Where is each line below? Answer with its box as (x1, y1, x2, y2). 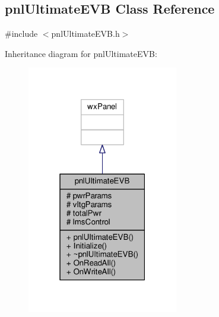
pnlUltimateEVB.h (51, 27, 120, 40)
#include (5, 27, 38, 40)
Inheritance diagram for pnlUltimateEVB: (5, 47, 157, 59)
